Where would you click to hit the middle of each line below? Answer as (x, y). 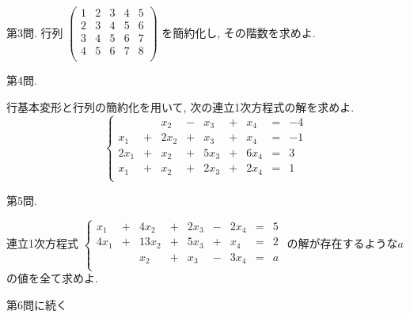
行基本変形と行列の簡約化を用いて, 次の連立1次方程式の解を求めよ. (180, 106)
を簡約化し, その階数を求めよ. (239, 32)
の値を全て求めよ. (52, 278)
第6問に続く (37, 305)
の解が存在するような (342, 243)
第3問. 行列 (35, 32)
